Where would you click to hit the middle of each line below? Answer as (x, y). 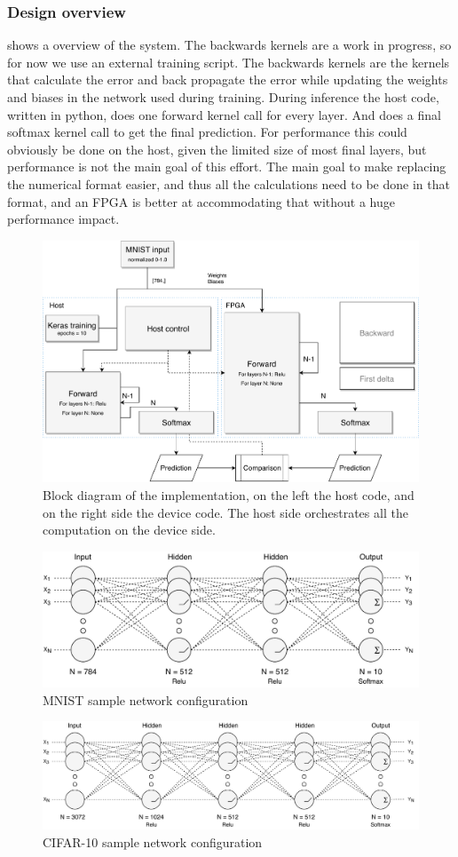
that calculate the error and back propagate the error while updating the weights (228, 79)
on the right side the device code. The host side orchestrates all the (225, 512)
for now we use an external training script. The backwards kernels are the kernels (229, 62)
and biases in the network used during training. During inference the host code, (223, 97)
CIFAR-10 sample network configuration (153, 841)
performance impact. (63, 219)
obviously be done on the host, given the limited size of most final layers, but (217, 149)
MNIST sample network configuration (146, 699)
